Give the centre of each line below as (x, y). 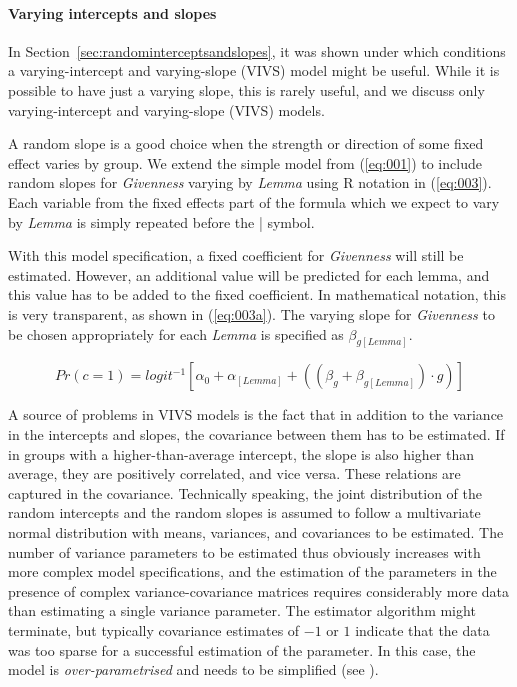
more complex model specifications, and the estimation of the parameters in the (252, 571)
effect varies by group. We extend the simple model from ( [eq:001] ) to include (245, 162)
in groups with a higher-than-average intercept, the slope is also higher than (241, 453)
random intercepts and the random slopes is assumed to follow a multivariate (244, 512)
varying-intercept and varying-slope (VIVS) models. (166, 109)
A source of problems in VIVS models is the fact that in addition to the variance (256, 414)
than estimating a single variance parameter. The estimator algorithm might (242, 610)
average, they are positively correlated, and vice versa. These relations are (234, 473)
